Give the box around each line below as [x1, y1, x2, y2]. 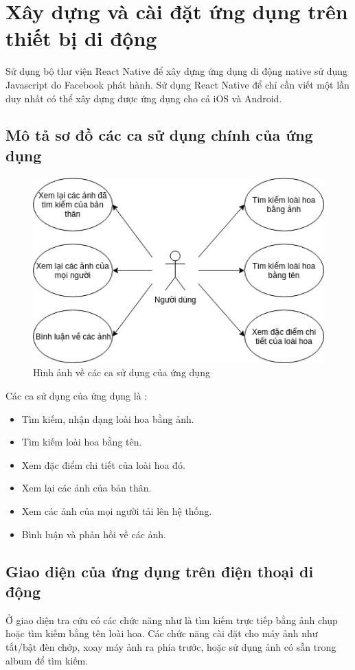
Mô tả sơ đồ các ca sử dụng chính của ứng [5, 124, 313, 146]
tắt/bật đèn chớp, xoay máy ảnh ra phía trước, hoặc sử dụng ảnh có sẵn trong [5, 639, 336, 654]
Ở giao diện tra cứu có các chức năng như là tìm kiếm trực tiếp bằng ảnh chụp [5, 612, 338, 627]
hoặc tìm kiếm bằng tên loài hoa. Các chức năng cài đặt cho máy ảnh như [5, 626, 318, 640]
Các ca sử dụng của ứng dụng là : [5, 389, 148, 403]
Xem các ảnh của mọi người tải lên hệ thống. [21, 504, 212, 518]
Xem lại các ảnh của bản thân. [21, 481, 152, 495]
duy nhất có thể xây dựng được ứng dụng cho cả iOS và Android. [5, 91, 282, 105]
